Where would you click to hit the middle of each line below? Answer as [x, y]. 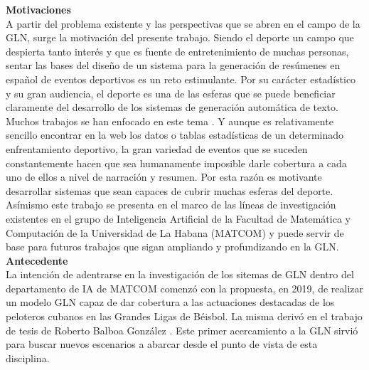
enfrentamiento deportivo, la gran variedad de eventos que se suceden [157, 148]
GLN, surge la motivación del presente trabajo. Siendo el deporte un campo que [180, 37]
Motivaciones [38, 9]
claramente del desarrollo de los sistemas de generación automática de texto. [172, 107]
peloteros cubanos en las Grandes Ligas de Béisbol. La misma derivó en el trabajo [184, 316]
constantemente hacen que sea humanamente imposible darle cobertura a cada [176, 163]
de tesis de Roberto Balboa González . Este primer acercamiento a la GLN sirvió [182, 330]
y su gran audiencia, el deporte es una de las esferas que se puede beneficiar [171, 93]
